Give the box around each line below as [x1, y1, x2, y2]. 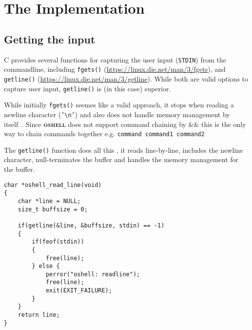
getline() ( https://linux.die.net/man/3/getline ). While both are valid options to [4, 73, 249, 83]
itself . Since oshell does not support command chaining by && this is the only [4, 119, 246, 129]
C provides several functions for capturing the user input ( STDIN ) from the [4, 54, 226, 64]
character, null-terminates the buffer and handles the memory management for [4, 154, 239, 165]
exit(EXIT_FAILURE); [45, 287, 112, 294]
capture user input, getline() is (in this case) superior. [4, 83, 171, 93]
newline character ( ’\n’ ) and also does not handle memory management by [4, 109, 230, 119]
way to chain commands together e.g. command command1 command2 [4, 128, 205, 139]
